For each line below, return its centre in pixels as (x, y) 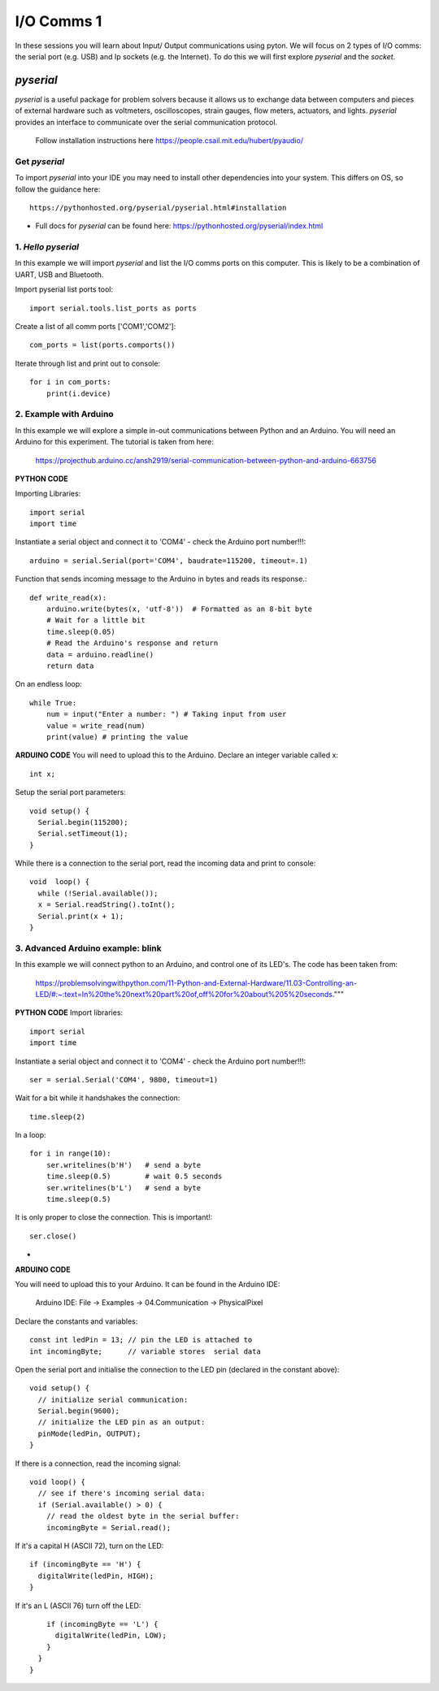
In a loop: (30, 1135)
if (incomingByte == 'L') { (102, 1624)
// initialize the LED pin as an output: (122, 1422)
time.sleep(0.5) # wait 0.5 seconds (134, 1177)
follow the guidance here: (58, 189)
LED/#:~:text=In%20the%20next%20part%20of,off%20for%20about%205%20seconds (184, 994)
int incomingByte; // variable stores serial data (146, 1351)
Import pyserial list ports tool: (64, 289)
